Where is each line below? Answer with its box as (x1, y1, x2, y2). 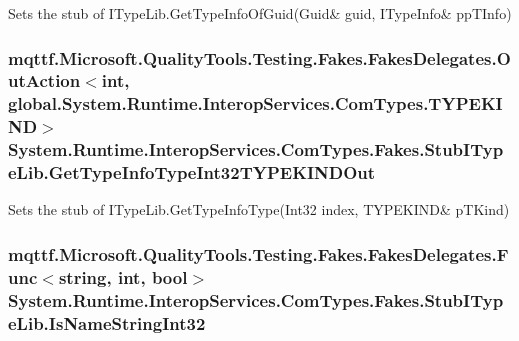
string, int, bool (58, 264, 188, 289)
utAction (8, 68, 81, 93)
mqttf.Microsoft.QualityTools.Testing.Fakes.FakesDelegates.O (8, 45, 511, 70)
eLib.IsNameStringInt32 (8, 310, 206, 335)
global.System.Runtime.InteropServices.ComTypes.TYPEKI (8, 91, 503, 116)
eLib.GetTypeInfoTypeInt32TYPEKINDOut (8, 160, 376, 185)
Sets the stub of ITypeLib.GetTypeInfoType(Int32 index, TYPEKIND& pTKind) (8, 199, 510, 220)
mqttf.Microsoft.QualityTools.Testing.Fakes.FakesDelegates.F (8, 241, 509, 266)
